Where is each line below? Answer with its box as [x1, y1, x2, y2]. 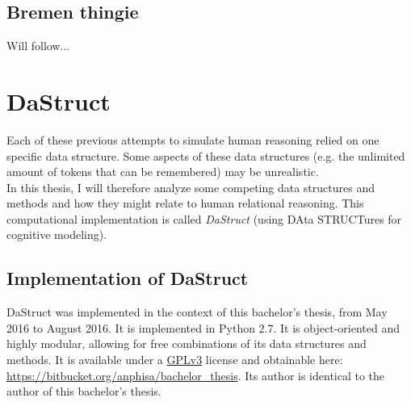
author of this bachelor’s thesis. [6, 383, 161, 400]
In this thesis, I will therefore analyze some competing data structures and [6, 178, 375, 195]
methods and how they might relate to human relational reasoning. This [6, 195, 364, 211]
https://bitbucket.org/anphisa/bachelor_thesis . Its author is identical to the [6, 366, 385, 383]
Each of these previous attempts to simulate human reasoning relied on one [6, 131, 380, 148]
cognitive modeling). [6, 226, 107, 243]
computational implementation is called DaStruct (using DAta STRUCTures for [6, 210, 402, 227]
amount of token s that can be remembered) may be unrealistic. [6, 163, 319, 180]
